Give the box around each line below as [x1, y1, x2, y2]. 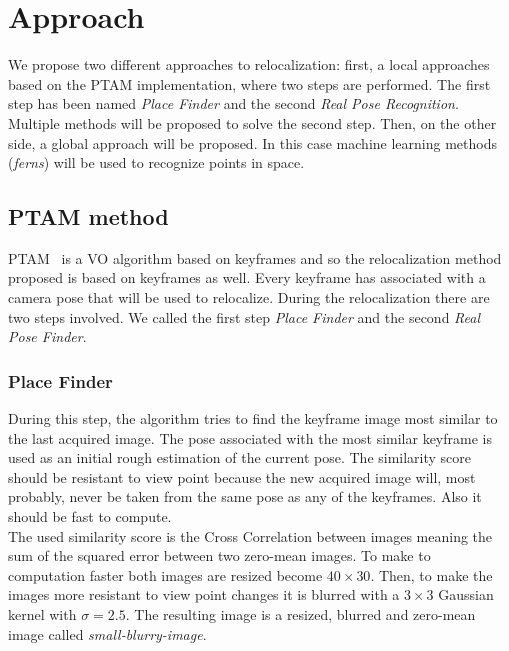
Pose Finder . [8, 326, 87, 347]
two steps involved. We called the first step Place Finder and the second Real [8, 306, 481, 327]
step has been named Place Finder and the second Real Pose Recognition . [8, 93, 459, 114]
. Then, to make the [370, 564, 493, 585]
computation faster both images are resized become [8, 564, 323, 585]
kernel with [8, 604, 77, 625]
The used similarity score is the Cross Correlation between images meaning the [8, 525, 493, 546]
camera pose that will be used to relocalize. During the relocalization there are [8, 287, 490, 308]
